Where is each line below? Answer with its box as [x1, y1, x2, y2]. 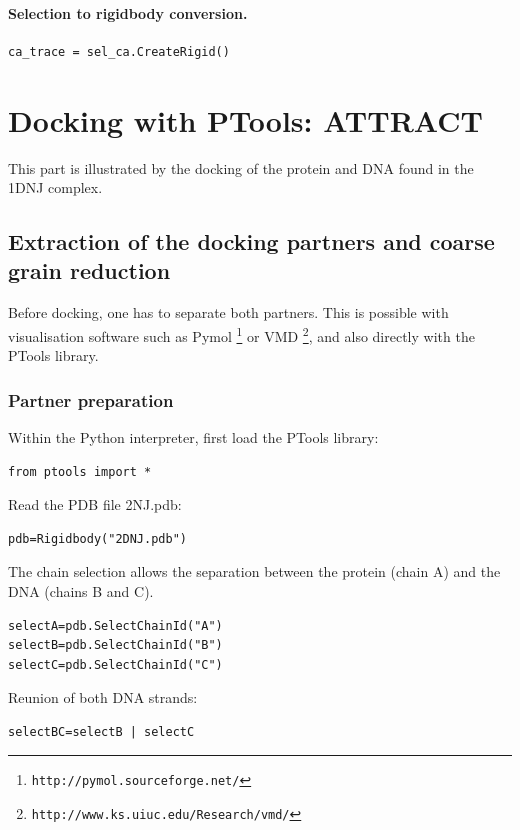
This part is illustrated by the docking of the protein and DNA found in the [8, 157, 474, 178]
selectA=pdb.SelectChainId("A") [8, 618, 223, 633]
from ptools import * [8, 464, 152, 479]
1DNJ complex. [8, 177, 103, 198]
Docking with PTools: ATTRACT [8, 99, 483, 140]
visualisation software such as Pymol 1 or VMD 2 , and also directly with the [8, 322, 475, 346]
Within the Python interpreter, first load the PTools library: [8, 426, 379, 447]
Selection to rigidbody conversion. [8, 2, 248, 23]
